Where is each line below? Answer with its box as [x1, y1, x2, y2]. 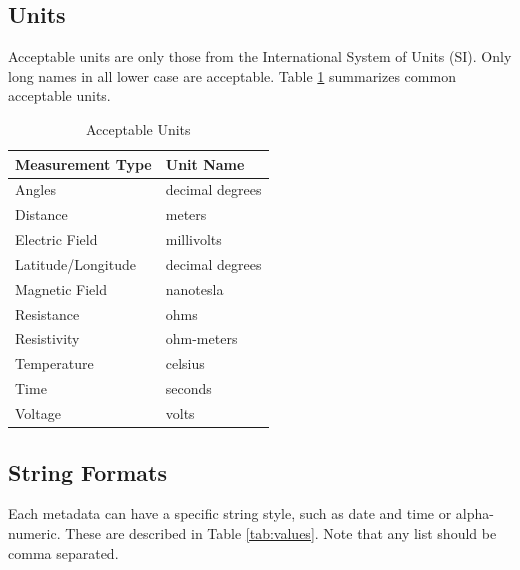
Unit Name [165, 153, 245, 174]
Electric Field [15, 229, 98, 250]
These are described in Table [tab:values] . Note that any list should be [65, 522, 497, 543]
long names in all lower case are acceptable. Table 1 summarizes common [8, 65, 456, 86]
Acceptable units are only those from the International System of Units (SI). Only [8, 46, 512, 67]
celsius [165, 353, 205, 374]
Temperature [15, 353, 94, 374]
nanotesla [165, 278, 224, 299]
